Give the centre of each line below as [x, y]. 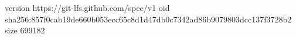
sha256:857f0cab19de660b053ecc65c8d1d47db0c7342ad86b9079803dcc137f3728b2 [148, 19]
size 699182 [25, 30]
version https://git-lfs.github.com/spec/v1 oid [87, 7]
